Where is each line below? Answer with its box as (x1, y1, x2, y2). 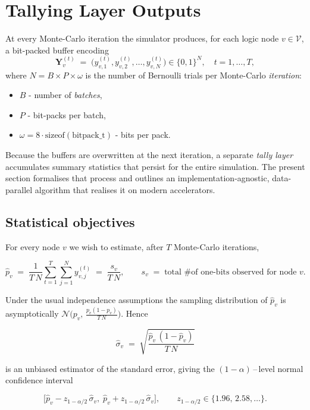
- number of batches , (29, 89, 102, 101)
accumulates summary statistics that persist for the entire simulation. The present (5, 160, 305, 172)
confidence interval (5, 374, 73, 386)
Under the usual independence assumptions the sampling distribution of (5, 294, 268, 306)
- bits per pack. (115, 128, 171, 141)
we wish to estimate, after (69, 240, 164, 253)
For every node (5, 240, 60, 253)
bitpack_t (72, 131, 105, 140)
